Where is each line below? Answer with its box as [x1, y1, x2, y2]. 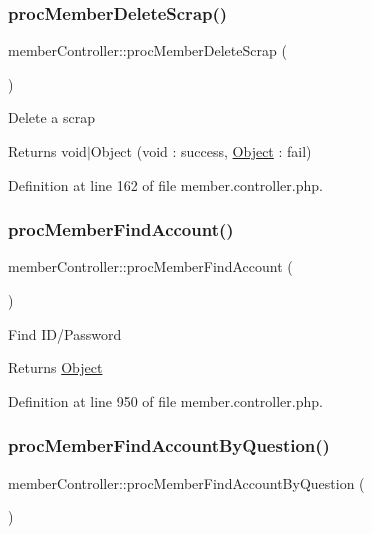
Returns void [8, 141, 87, 161]
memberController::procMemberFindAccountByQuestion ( [8, 472, 365, 493]
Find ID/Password [8, 323, 122, 344]
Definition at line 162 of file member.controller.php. [8, 174, 323, 195]
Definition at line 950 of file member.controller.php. [8, 390, 323, 411]
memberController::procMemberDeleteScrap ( [8, 40, 287, 61]
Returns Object [8, 357, 103, 378]
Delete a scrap [8, 107, 96, 128]
